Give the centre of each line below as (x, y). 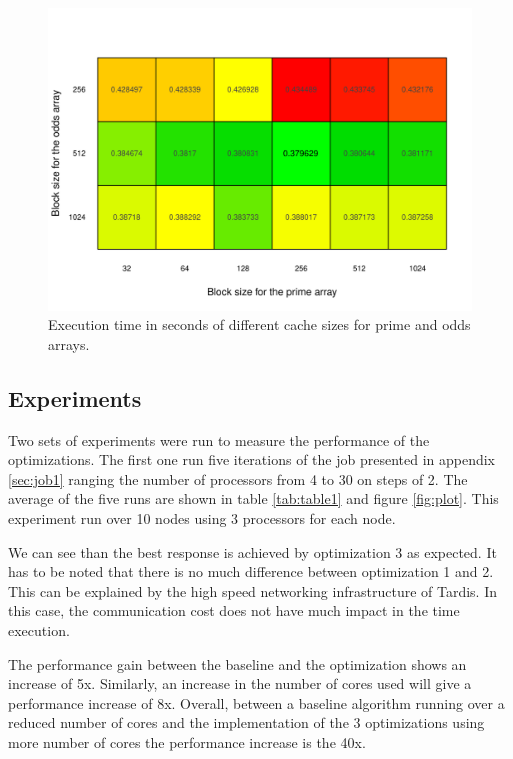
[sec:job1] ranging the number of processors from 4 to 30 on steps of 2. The (238, 478)
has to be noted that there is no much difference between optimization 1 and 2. (251, 571)
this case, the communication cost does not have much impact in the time (234, 610)
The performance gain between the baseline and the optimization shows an (237, 663)
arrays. (69, 343)
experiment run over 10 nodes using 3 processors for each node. (202, 518)
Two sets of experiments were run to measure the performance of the (219, 439)
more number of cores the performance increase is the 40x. (187, 741)
